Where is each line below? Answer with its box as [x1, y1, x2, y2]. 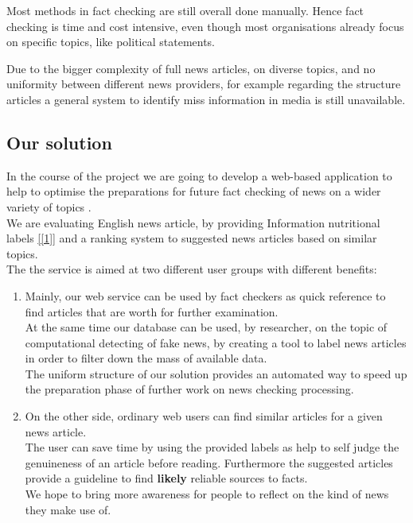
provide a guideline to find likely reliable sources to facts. [25, 470, 308, 486]
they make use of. [25, 501, 111, 517]
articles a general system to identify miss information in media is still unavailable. [6, 91, 406, 107]
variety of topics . [6, 198, 92, 215]
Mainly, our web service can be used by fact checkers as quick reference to [25, 287, 386, 304]
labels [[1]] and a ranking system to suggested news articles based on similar [6, 230, 377, 246]
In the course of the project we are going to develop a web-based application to [6, 167, 392, 184]
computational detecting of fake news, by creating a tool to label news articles [25, 334, 407, 351]
